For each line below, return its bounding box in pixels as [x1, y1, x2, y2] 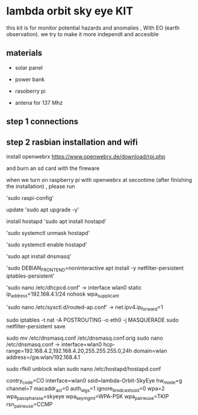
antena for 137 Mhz [14, 99, 63, 106]
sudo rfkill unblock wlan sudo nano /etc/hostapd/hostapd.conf [6, 366, 161, 373]
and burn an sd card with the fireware [6, 164, 100, 172]
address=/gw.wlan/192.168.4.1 [6, 354, 80, 361]
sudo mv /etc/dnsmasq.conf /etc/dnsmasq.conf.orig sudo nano [6, 334, 164, 342]
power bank [14, 75, 45, 83]
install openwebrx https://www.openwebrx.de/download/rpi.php [6, 152, 166, 160]
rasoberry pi [14, 87, 46, 95]
